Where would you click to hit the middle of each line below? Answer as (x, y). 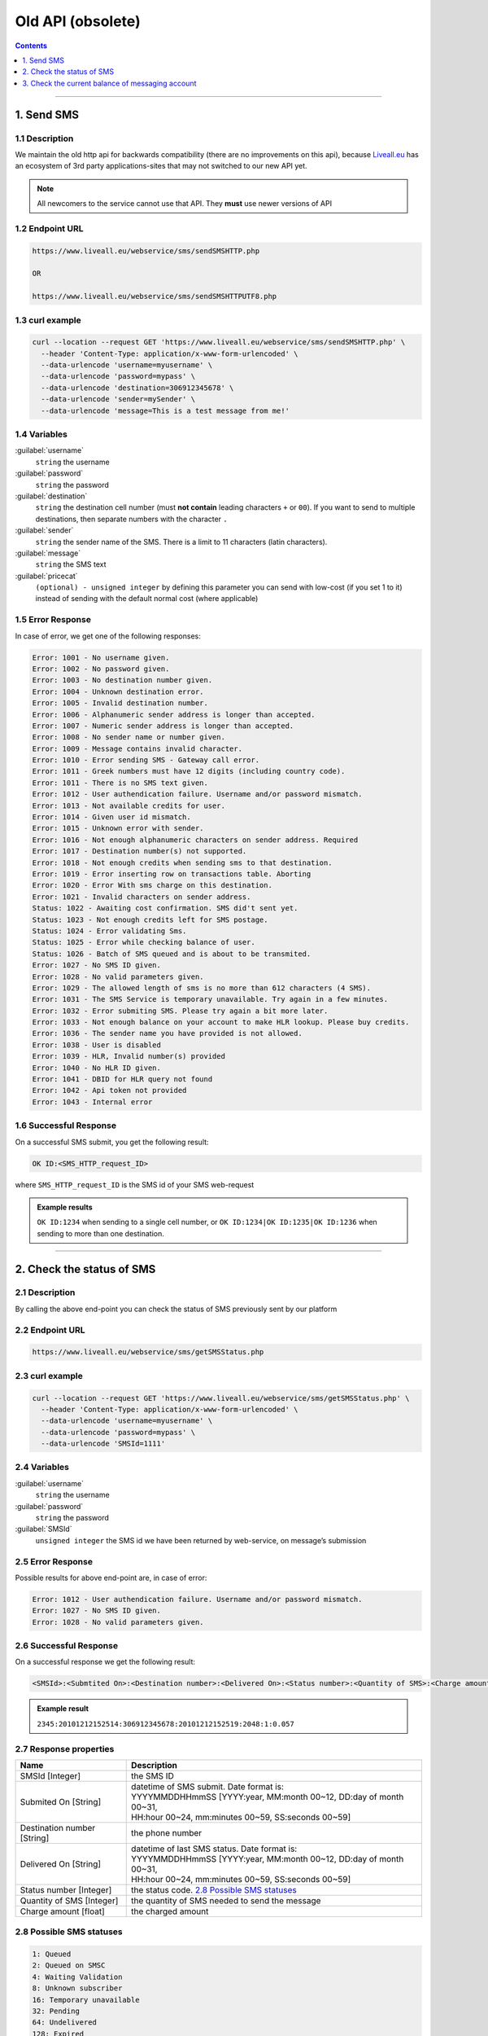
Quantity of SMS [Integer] (69, 1900)
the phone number (167, 1832)
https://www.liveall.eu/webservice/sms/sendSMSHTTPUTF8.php (155, 296)
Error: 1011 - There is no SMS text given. (120, 783)
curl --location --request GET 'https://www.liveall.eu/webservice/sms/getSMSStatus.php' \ (221, 1398)
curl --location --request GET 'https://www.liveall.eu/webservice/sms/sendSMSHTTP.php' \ (219, 342)
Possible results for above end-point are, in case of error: (111, 1577)
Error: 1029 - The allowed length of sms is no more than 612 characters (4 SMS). (202, 988)
